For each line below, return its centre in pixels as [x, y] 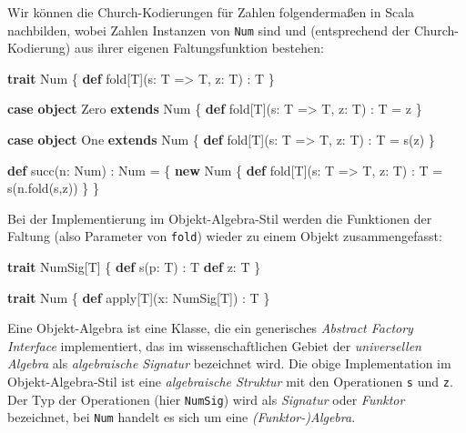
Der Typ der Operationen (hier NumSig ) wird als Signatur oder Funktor [206, 399]
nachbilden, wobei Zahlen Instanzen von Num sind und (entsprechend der [209, 30]
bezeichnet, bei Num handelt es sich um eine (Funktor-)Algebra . [182, 417]
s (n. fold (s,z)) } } [53, 188]
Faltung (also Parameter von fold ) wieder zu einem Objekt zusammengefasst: [225, 236]
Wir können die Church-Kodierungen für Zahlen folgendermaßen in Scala [211, 12]
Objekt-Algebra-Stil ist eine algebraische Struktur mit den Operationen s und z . [230, 382]
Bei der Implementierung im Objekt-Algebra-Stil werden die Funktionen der [220, 218]
